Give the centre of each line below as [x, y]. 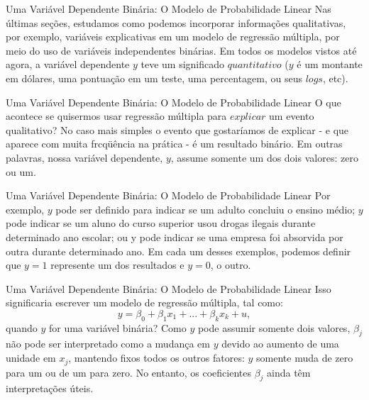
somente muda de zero [305, 358]
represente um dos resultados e [117, 265]
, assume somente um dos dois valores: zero [264, 157]
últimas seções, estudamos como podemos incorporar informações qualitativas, [176, 22]
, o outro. [231, 265]
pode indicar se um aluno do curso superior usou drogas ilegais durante [161, 223]
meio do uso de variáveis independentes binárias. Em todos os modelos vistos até [181, 50]
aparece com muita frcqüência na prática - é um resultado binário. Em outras [174, 144]
